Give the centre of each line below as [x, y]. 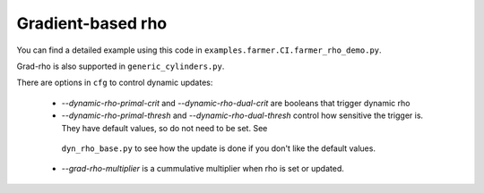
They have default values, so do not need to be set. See [164, 128]
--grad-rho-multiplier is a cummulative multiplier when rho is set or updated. [203, 169]
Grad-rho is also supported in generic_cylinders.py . [121, 66]
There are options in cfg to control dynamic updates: [115, 83]
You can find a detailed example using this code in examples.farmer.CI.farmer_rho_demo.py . [199, 50]
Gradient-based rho [92, 23]
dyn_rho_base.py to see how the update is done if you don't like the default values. [219, 148]
